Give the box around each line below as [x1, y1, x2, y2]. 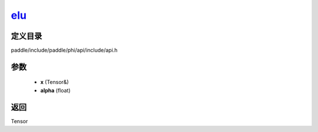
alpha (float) [40, 87, 71, 94]
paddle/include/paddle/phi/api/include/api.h [11, 47, 118, 54]
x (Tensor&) [40, 79, 69, 86]
